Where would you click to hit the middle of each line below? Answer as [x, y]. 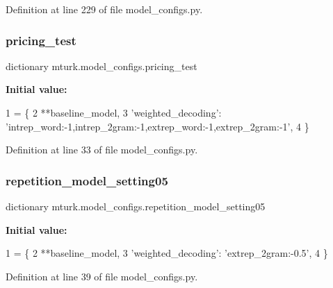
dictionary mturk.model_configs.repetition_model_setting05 [136, 206]
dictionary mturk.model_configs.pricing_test [101, 66]
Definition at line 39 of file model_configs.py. [102, 276]
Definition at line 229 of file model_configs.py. [104, 9]
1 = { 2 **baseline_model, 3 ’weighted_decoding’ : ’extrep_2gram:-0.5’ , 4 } [167, 253]
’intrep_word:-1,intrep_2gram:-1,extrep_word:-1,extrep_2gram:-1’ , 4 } [157, 126]
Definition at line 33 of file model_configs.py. [102, 150]
